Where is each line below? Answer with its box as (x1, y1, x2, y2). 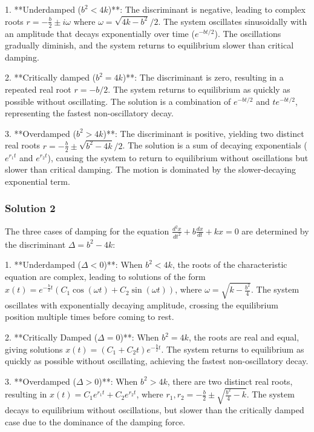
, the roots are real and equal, (188, 331, 299, 344)
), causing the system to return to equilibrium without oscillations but (47, 151, 309, 164)
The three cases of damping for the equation (5, 224, 169, 237)
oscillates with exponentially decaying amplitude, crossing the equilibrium (5, 298, 278, 311)
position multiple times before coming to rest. (5, 310, 174, 323)
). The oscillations (214, 27, 281, 39)
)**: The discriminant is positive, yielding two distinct (103, 127, 304, 139)
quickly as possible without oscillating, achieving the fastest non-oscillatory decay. (5, 354, 309, 367)
